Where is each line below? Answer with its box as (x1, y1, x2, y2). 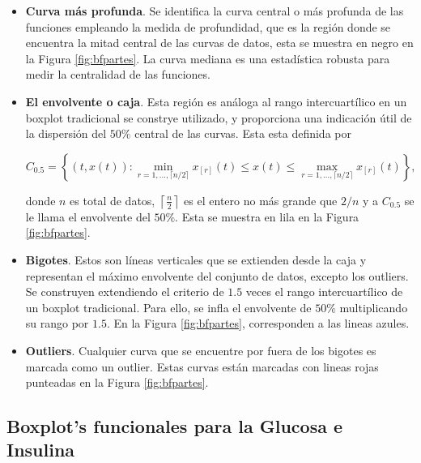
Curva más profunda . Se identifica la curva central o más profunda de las (25, 2, 404, 19)
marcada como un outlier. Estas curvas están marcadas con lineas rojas (25, 358, 379, 375)
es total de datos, (70, 191, 155, 208)
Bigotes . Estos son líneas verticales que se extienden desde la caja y (25, 251, 367, 268)
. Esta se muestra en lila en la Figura (175, 208, 359, 225)
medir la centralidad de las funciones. (25, 66, 210, 83)
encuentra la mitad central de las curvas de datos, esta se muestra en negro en (25, 34, 414, 51)
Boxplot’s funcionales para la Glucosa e (6, 414, 343, 439)
